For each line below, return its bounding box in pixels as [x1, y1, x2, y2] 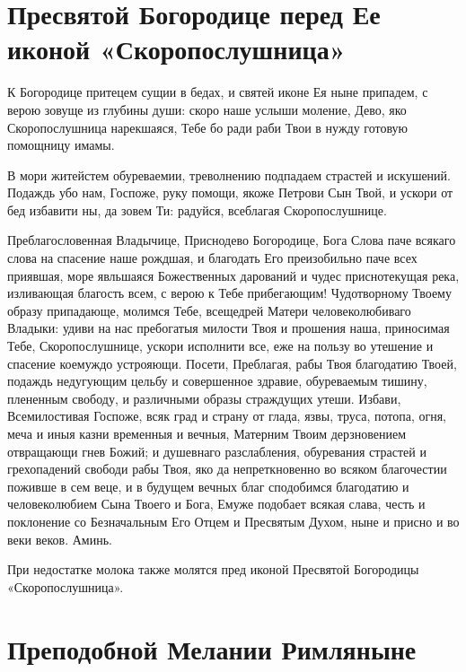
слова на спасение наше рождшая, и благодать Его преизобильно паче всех [7, 249, 418, 267]
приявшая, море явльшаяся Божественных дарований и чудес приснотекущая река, [7, 266, 460, 284]
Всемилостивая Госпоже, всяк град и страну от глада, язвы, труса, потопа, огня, [7, 406, 447, 425]
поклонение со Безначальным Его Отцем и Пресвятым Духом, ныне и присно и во [7, 511, 460, 530]
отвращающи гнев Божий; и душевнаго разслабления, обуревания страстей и [7, 441, 426, 460]
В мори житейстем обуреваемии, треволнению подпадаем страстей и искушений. [7, 165, 451, 184]
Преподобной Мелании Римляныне [7, 630, 417, 667]
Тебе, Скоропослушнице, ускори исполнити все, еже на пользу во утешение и [7, 336, 434, 355]
